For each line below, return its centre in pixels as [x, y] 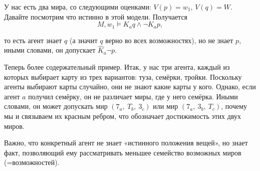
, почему [234, 106]
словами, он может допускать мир [56, 106]
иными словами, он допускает [50, 50]
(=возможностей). [32, 162]
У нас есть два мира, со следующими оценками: [78, 7]
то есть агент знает [33, 40]
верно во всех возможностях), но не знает [169, 40]
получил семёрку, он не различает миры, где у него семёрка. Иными [133, 96]
